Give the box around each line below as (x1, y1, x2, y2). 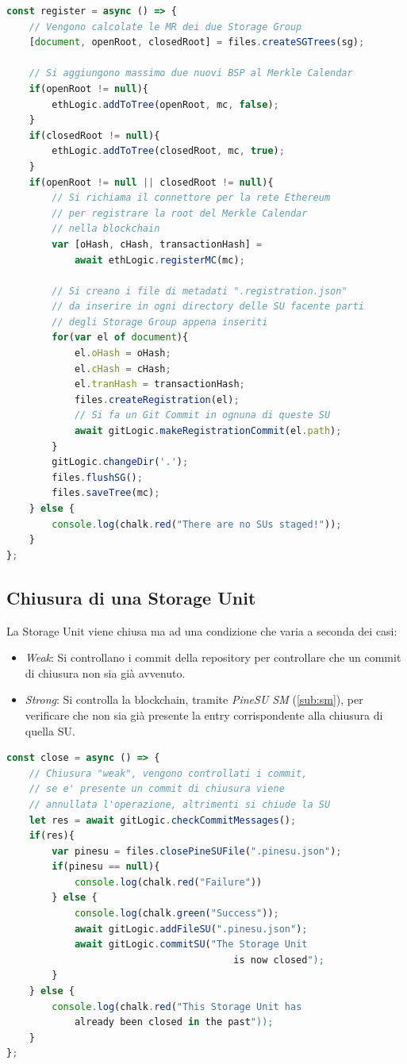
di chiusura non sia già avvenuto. (25, 664, 186, 681)
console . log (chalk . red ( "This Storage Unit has (52, 1001, 302, 1012)
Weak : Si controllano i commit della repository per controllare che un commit (25, 649, 401, 666)
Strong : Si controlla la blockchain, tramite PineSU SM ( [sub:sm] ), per (25, 691, 363, 708)
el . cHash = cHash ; (74, 363, 171, 375)
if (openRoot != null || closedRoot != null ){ (29, 176, 274, 188)
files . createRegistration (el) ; (74, 394, 240, 405)
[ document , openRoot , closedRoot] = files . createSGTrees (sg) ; (29, 36, 365, 48)
